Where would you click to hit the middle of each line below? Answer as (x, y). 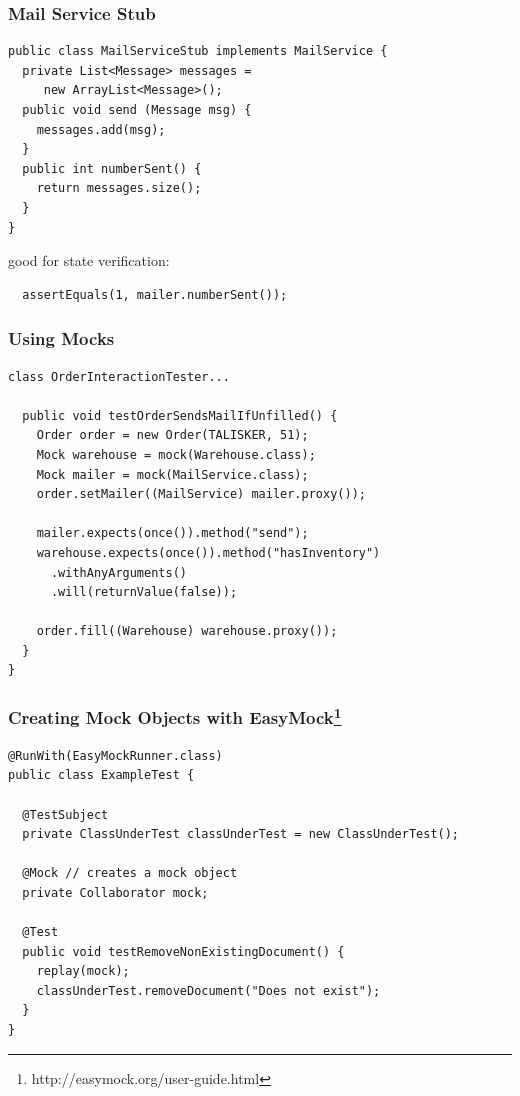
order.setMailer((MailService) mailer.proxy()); (201, 494)
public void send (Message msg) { (137, 110)
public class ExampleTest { (101, 775)
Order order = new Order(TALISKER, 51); (172, 435)
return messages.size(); (119, 188)
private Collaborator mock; (115, 892)
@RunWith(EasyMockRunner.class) (115, 755)
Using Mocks (61, 338)
